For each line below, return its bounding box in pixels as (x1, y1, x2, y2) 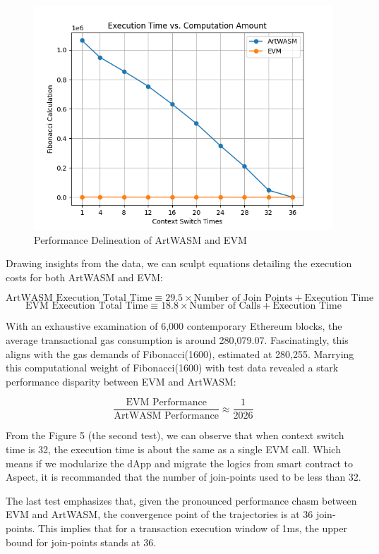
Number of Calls (189, 301, 261, 312)
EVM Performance (126, 398, 207, 408)
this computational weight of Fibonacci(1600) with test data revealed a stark (6, 360, 339, 375)
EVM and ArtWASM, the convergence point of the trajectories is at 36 (6, 507, 313, 522)
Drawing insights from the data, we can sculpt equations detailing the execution (6, 256, 352, 271)
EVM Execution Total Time (25, 301, 148, 312)
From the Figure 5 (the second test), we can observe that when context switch (6, 428, 344, 443)
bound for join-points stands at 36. (6, 534, 157, 549)
